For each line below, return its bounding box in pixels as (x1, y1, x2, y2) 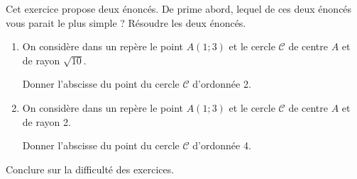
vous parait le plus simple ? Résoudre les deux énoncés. (6, 15, 246, 30)
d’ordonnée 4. (192, 138, 251, 153)
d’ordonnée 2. (192, 76, 251, 91)
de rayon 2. (22, 114, 71, 129)
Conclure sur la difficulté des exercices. (6, 161, 175, 176)
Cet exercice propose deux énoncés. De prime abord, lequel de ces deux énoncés (6, 1, 352, 16)
